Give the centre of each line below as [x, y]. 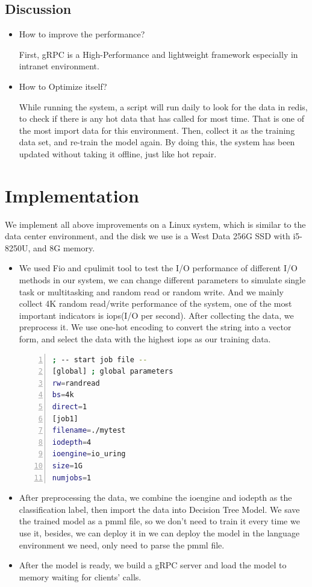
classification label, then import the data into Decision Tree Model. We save [159, 509]
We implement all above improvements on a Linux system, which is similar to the [155, 224]
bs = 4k [63, 395]
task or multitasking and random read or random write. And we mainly [151, 291]
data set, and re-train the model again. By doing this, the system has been [157, 142]
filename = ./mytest [89, 431]
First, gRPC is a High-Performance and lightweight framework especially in [158, 54]
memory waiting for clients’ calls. [80, 576]
